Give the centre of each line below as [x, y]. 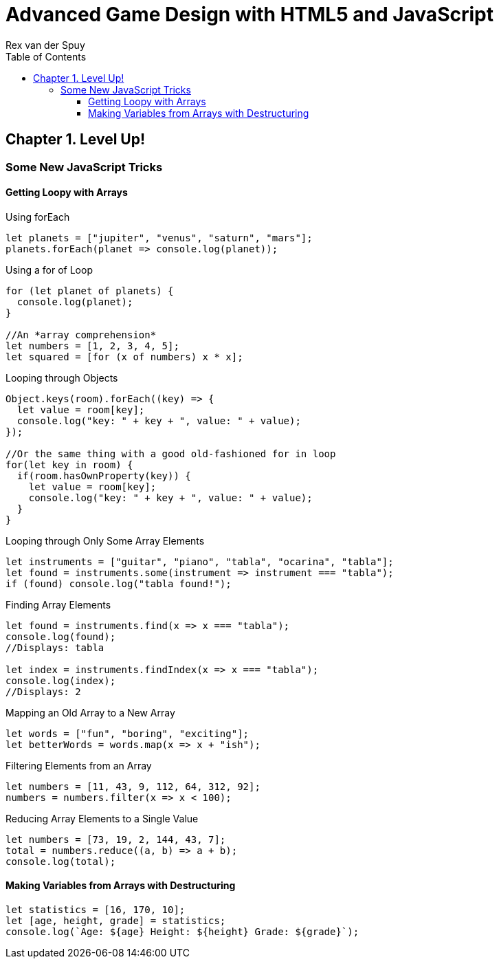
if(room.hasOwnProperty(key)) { [104, 475]
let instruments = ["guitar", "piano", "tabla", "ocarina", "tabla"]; [200, 561]
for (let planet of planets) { [90, 291]
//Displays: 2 [43, 691]
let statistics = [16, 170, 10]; [96, 910]
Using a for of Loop [49, 270]
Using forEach [38, 217]
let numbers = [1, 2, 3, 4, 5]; [92, 346]
